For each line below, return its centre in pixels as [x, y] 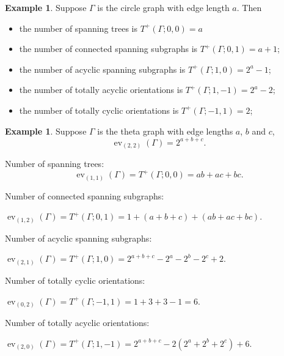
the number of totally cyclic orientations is [99, 110]
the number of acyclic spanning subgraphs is [102, 69]
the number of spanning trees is [78, 28]
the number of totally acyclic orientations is [101, 90]
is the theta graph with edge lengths [165, 131]
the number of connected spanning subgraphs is [108, 49]
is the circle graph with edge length [163, 7]
